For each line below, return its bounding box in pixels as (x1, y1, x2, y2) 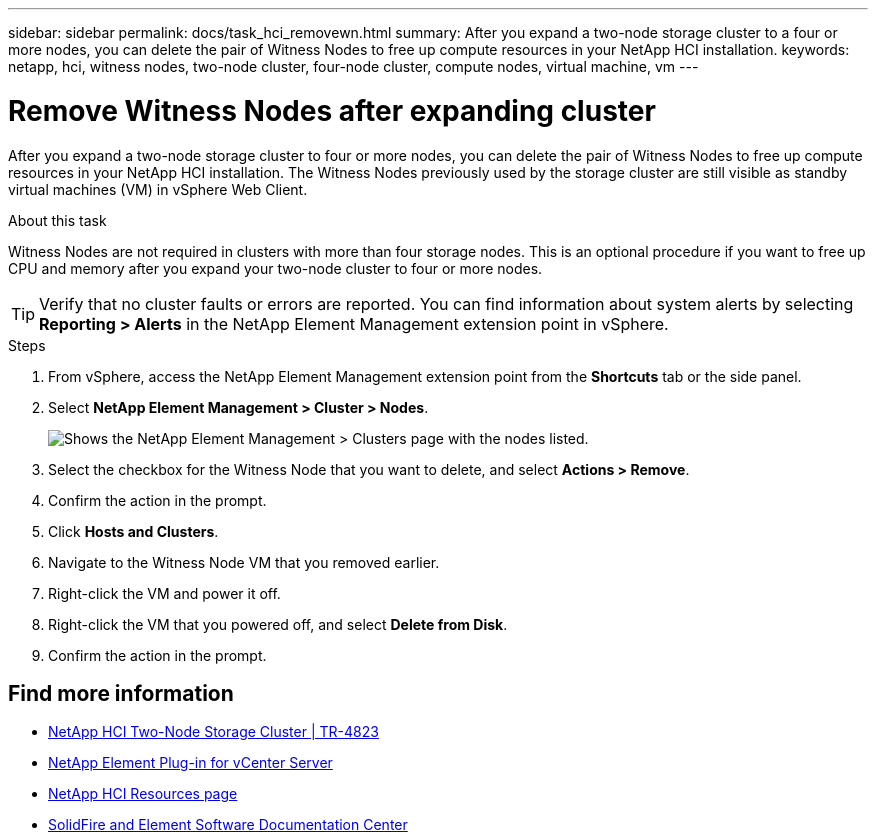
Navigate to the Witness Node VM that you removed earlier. (48, 553, 440, 571)
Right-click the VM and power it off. (48, 584, 281, 602)
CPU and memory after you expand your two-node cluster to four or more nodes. (8, 259, 543, 277)
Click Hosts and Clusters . (48, 522, 219, 540)
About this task (8, 211, 107, 229)
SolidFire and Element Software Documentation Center (48, 816, 408, 834)
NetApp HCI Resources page (48, 785, 238, 803)
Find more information (8, 680, 234, 706)
